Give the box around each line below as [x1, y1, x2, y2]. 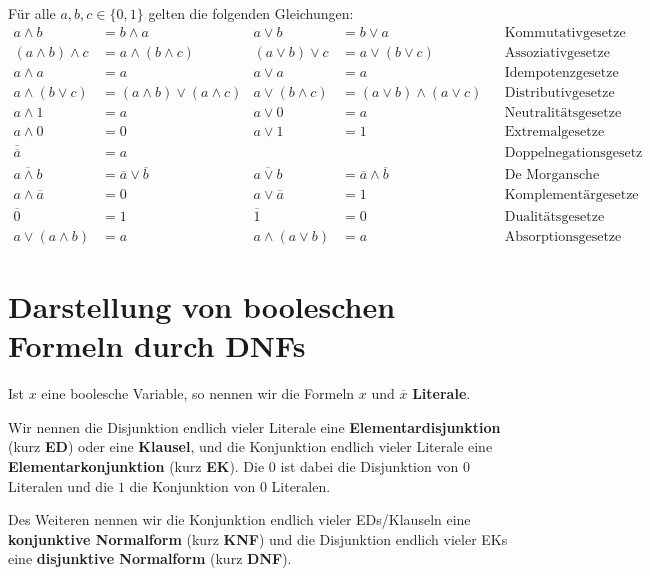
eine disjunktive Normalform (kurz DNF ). [8, 548, 292, 569]
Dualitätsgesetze [504, 209, 605, 224]
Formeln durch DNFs [8, 325, 306, 366]
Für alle [8, 3, 56, 23]
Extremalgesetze [504, 124, 605, 139]
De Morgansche [504, 168, 600, 183]
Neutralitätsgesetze [504, 105, 622, 120]
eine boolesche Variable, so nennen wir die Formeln [41, 383, 355, 404]
